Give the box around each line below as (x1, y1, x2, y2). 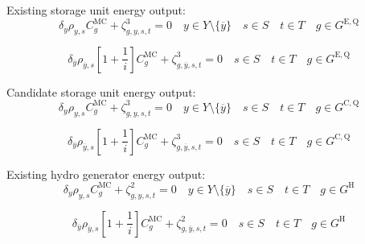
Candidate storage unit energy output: (6, 83, 196, 100)
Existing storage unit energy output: (6, 2, 186, 18)
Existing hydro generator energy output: (6, 165, 206, 182)
